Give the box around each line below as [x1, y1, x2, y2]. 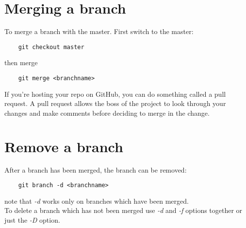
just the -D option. [4, 214, 60, 225]
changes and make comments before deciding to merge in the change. [4, 107, 210, 118]
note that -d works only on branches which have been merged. [4, 195, 189, 206]
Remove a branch [4, 136, 123, 156]
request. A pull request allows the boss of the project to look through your [4, 98, 226, 108]
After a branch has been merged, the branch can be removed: [4, 164, 187, 175]
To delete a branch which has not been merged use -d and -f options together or [4, 205, 243, 215]
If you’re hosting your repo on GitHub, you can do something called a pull [4, 88, 226, 99]
